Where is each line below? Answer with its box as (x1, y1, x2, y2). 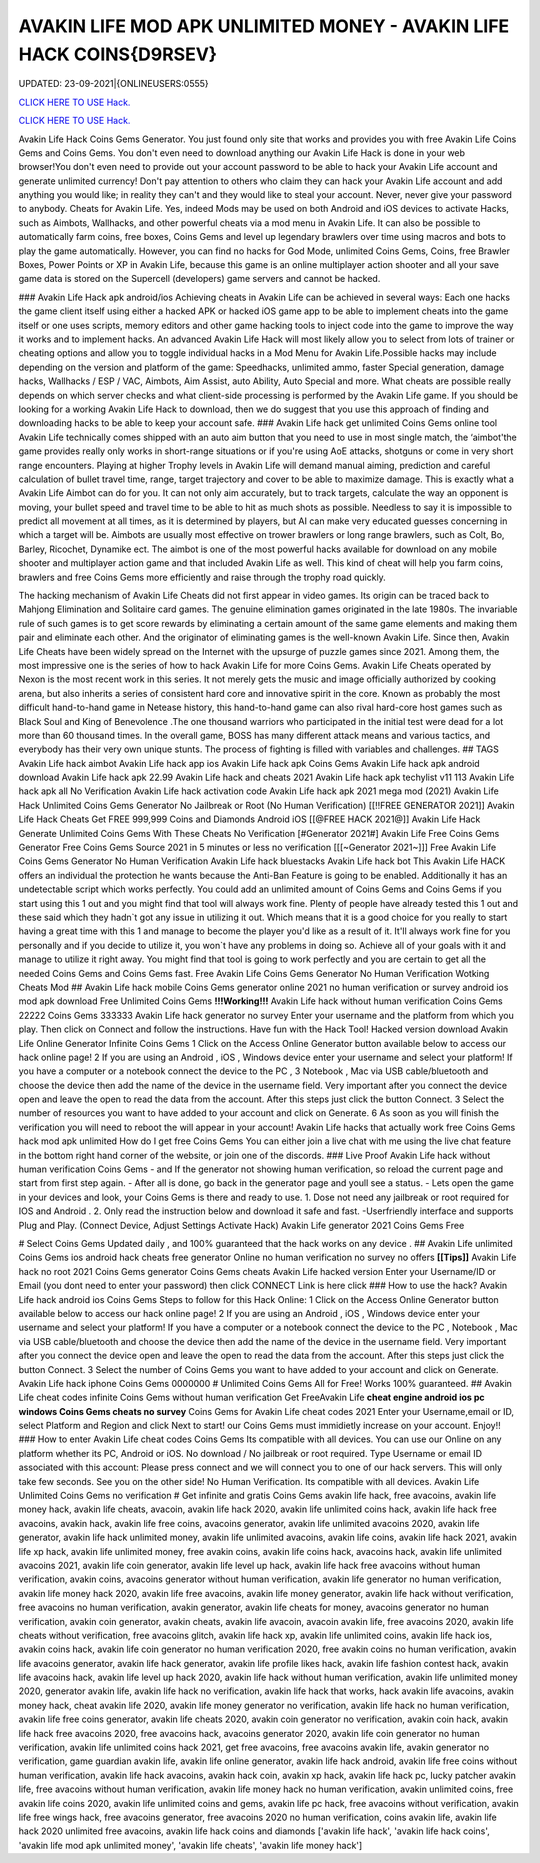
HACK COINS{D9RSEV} (18, 43, 218, 65)
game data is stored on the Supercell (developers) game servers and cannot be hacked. (18, 273, 381, 285)
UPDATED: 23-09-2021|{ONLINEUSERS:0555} (18, 78, 209, 90)
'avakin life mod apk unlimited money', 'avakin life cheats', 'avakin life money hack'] (18, 1839, 363, 1851)
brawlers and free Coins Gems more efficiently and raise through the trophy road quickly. (18, 571, 387, 583)
